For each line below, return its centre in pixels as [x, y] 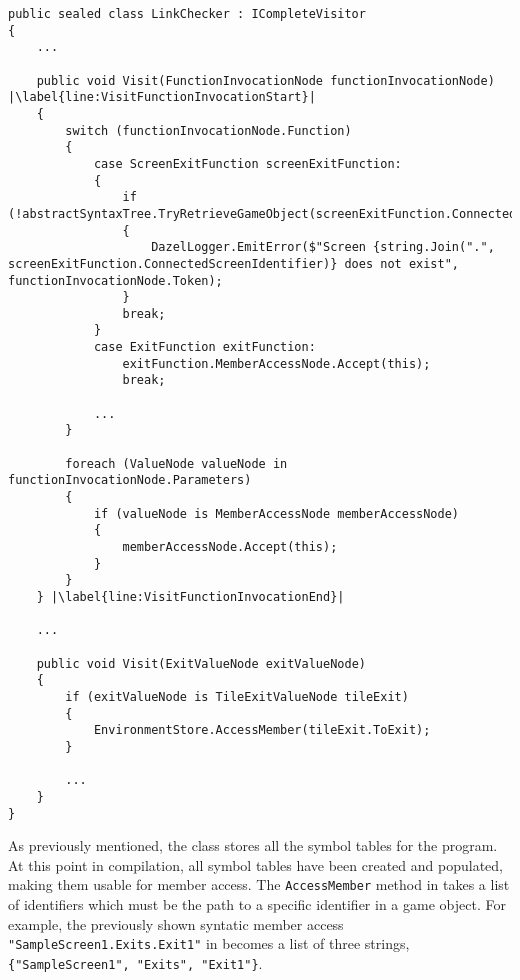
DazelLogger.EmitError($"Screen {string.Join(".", [323, 247]
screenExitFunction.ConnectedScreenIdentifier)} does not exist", [234, 263]
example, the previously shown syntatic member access [176, 923]
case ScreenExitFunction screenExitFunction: [247, 163]
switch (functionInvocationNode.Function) [208, 130]
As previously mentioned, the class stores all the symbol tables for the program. [253, 845]
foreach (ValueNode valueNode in [176, 463]
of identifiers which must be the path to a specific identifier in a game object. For [257, 904]
